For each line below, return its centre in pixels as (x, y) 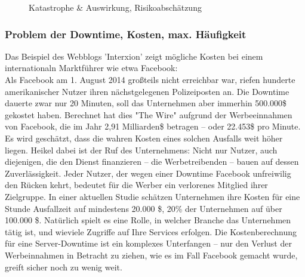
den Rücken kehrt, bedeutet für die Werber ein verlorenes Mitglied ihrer (136, 185)
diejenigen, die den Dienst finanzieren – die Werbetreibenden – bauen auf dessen (152, 161)
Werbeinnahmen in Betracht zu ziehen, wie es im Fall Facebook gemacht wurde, (151, 255)
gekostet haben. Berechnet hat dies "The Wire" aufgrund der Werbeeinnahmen (149, 114)
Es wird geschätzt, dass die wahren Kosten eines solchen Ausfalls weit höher (144, 138)
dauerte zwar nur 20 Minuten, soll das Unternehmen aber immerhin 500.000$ (146, 103)
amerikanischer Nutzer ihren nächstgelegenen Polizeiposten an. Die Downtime (147, 91)
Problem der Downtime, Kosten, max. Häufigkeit (126, 34)
